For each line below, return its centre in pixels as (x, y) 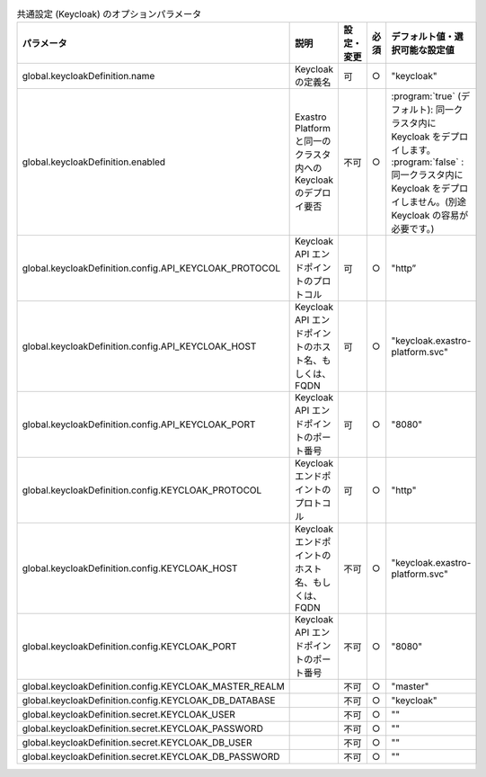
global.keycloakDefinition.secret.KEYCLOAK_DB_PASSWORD (151, 757)
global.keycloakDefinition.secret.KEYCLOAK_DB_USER (137, 743)
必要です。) (413, 229)
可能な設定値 (427, 50)
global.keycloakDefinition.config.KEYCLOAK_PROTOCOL (142, 490)
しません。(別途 (433, 202)
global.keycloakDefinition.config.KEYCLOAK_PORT (129, 647)
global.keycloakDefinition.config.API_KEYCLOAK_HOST (139, 346)
